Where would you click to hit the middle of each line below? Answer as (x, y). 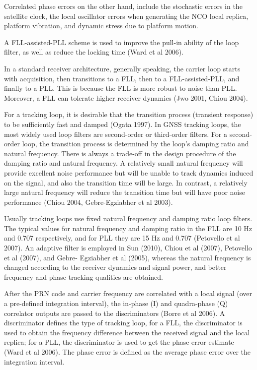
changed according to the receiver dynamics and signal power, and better (115, 267)
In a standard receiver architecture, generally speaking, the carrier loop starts (122, 68)
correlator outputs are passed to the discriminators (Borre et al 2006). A (115, 313)
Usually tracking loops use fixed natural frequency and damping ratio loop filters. (128, 218)
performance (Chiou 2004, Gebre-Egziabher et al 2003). (88, 202)
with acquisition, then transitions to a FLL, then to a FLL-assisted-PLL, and (122, 78)
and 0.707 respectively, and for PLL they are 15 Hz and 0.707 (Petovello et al (122, 238)
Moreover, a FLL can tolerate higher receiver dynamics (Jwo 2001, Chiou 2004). (126, 97)
